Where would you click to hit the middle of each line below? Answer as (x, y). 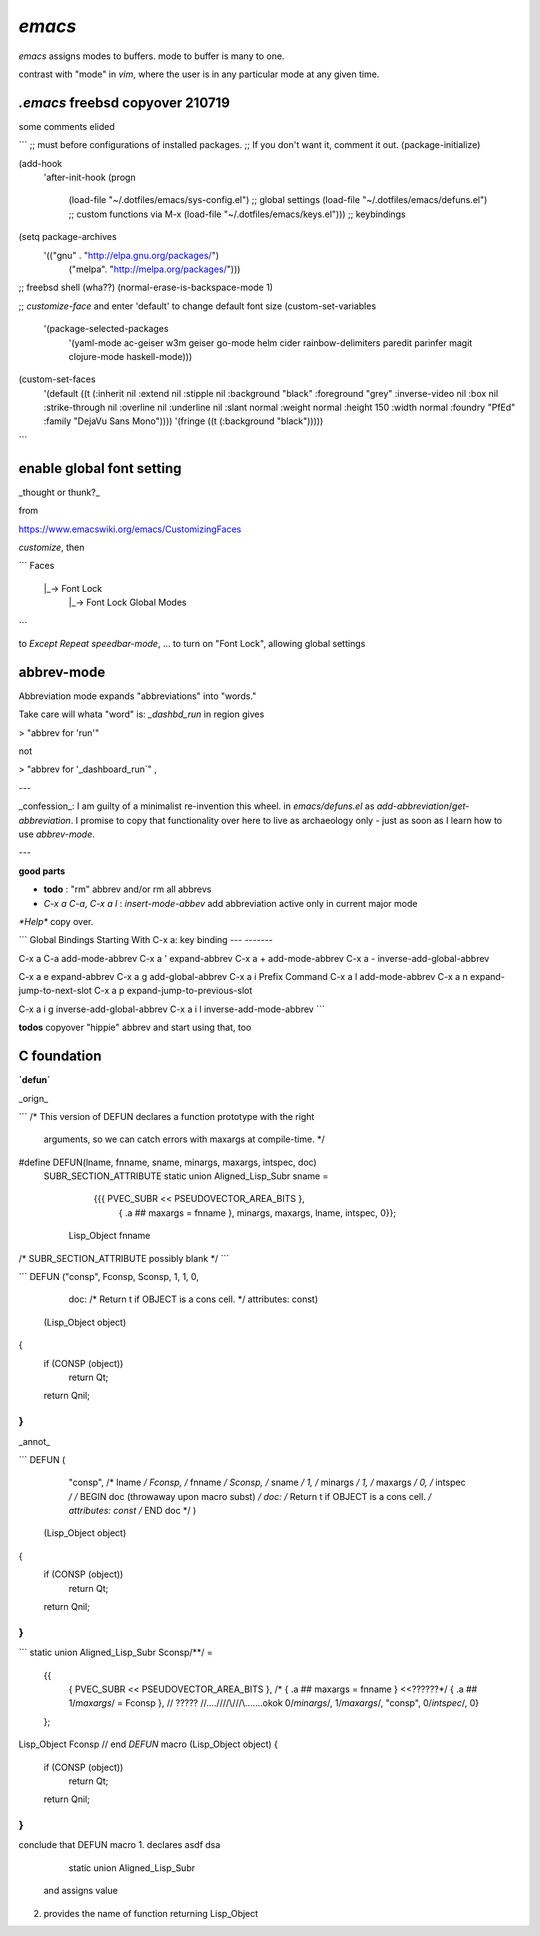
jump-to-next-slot (55, 991)
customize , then (51, 547)
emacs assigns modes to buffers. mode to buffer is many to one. (151, 56)
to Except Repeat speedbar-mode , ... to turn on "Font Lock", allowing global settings (192, 643)
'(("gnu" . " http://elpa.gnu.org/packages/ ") (131, 255)
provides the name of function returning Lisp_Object (151, 1913)
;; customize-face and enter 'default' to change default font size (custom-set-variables (197, 306)
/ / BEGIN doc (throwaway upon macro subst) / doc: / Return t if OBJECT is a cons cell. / (250, 1496)
